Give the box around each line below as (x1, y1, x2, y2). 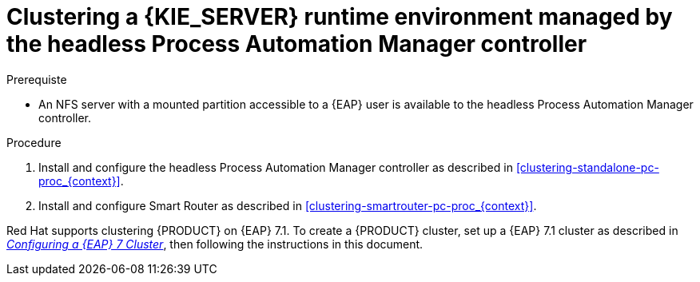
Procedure (6, 135, 62, 149)
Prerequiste (6, 72, 67, 86)
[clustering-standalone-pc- (515, 160, 659, 174)
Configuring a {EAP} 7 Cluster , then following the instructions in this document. (6, 236, 424, 251)
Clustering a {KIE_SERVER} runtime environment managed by (6, 3, 673, 30)
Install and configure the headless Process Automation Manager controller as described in (38, 160, 513, 174)
